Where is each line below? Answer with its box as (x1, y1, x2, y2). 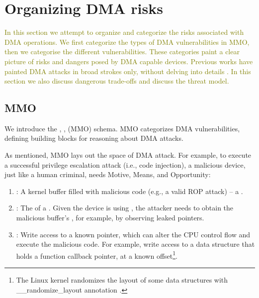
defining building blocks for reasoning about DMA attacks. (4, 133, 183, 143)
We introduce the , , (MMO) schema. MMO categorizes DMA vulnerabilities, (4, 123, 240, 133)
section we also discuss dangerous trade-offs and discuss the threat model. (4, 76, 229, 86)
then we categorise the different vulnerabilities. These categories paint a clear (4, 46, 240, 57)
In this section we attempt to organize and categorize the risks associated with (4, 27, 244, 37)
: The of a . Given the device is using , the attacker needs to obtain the (16, 202, 234, 213)
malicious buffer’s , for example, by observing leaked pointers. (16, 212, 204, 223)
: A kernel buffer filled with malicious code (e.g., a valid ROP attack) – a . (16, 186, 243, 196)
